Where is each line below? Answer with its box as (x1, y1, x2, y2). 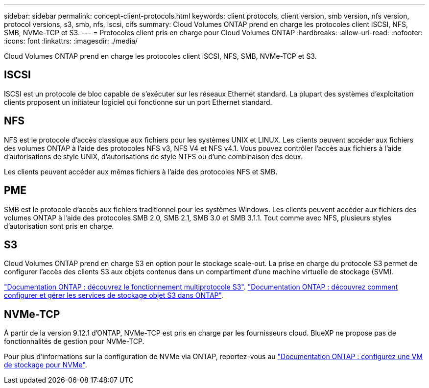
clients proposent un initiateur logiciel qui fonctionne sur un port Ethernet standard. (4, 97, 272, 106)
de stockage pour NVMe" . (4, 361, 87, 369)
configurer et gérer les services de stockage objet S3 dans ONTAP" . (4, 291, 223, 300)
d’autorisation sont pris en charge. (4, 221, 114, 230)
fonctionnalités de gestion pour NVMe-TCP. (4, 337, 144, 346)
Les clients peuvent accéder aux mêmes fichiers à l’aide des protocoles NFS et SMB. (4, 167, 278, 176)
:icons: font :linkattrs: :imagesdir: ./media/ (4, 37, 138, 45)
